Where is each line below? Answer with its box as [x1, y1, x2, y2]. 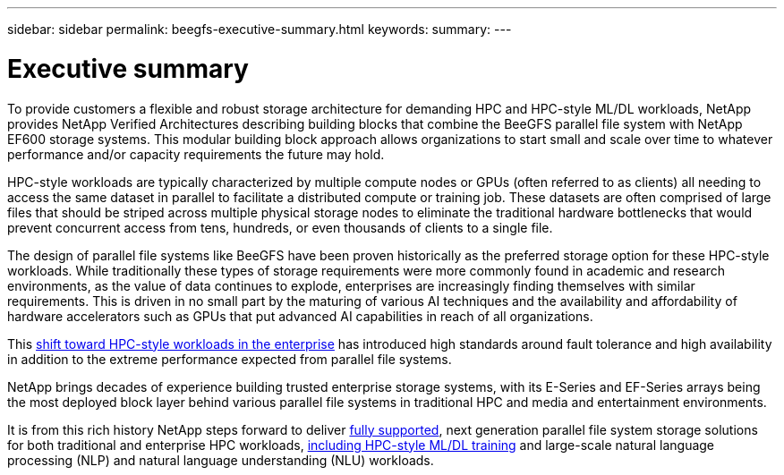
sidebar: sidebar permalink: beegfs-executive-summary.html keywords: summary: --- [7, 21, 512, 37]
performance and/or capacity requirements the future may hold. [7, 146, 385, 162]
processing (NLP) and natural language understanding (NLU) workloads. [7, 452, 434, 468]
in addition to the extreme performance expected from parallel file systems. [7, 351, 452, 367]
